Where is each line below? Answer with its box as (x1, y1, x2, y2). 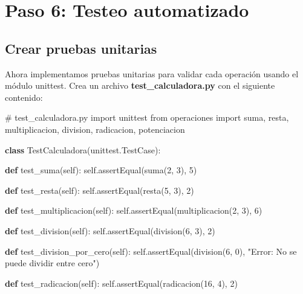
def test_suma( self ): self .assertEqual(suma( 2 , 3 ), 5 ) (5, 164, 197, 176)
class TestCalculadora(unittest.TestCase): (5, 143, 161, 156)
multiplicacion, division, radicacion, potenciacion (5, 123, 185, 135)
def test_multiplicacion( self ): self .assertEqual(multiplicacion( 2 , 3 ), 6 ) (5, 204, 262, 217)
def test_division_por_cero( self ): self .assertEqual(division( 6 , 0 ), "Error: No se (5, 244, 297, 257)
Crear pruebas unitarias (5, 39, 157, 57)
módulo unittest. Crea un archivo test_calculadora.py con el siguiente (5, 79, 275, 92)
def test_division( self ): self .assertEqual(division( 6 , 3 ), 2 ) (5, 224, 215, 237)
